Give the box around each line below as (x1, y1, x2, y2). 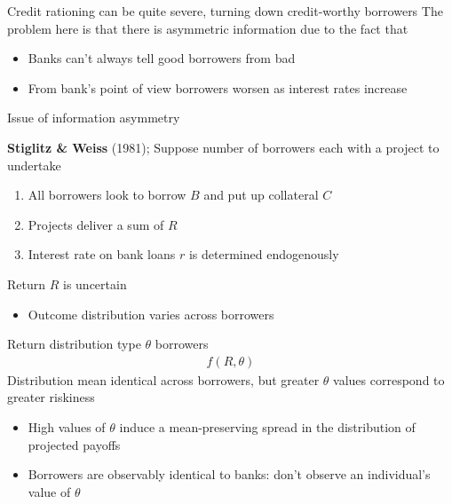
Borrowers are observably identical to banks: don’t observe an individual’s (28, 465, 431, 484)
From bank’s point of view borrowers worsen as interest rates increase (28, 78, 408, 97)
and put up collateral (203, 185, 319, 204)
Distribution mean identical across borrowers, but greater (7, 370, 320, 389)
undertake (7, 155, 61, 174)
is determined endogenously (188, 245, 339, 264)
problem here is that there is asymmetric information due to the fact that (7, 19, 408, 37)
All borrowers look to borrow (28, 185, 186, 204)
